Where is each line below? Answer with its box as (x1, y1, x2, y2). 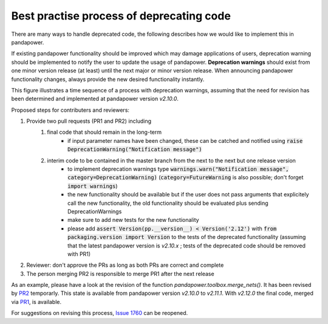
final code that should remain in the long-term (47, 128, 162, 136)
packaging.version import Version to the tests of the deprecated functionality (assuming (67, 233, 306, 241)
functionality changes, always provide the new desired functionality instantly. (11, 75, 205, 83)
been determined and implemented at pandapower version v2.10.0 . (11, 95, 179, 103)
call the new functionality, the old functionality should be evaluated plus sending (67, 199, 268, 207)
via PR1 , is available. (11, 298, 62, 305)
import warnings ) (67, 182, 118, 190)
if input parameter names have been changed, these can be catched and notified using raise (67, 137, 303, 144)
